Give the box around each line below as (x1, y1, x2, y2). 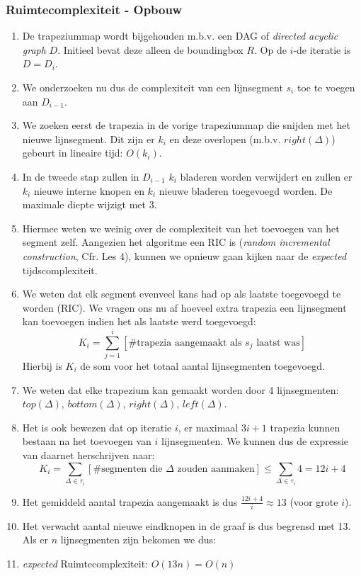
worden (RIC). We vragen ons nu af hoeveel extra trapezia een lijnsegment (22, 300, 347, 315)
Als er (22, 532, 49, 547)
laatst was (256, 337, 300, 348)
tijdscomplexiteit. (22, 262, 98, 277)
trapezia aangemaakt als (137, 337, 242, 348)
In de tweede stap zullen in (22, 169, 139, 183)
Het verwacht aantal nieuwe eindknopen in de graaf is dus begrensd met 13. (22, 518, 351, 533)
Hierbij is (22, 358, 62, 373)
